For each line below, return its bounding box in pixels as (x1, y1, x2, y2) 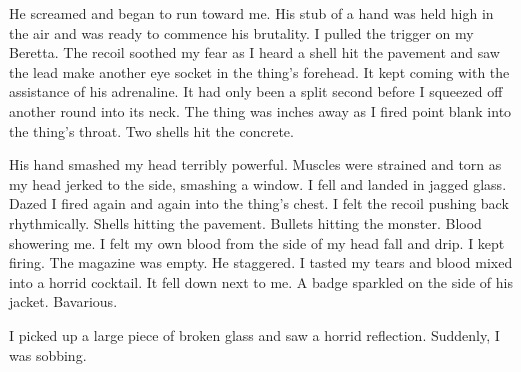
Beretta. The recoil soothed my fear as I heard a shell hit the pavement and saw (9, 42, 500, 63)
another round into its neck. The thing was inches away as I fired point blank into (9, 100, 512, 121)
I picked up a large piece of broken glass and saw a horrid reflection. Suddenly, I (9, 324, 500, 345)
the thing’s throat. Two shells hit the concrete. (9, 120, 294, 141)
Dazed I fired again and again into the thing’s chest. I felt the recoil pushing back (9, 193, 509, 214)
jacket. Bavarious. (9, 291, 118, 312)
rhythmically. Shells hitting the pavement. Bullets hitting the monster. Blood (9, 212, 482, 233)
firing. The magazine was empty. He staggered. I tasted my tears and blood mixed (9, 252, 513, 273)
